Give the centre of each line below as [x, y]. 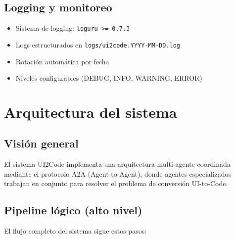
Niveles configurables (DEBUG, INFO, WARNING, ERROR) [109, 78]
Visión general [41, 143]
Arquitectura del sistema [91, 112]
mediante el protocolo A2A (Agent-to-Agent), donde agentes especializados [118, 173]
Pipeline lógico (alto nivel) [73, 210]
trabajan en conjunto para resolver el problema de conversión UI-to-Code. [116, 183]
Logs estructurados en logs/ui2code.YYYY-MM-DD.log [98, 44]
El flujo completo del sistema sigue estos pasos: [75, 231]
